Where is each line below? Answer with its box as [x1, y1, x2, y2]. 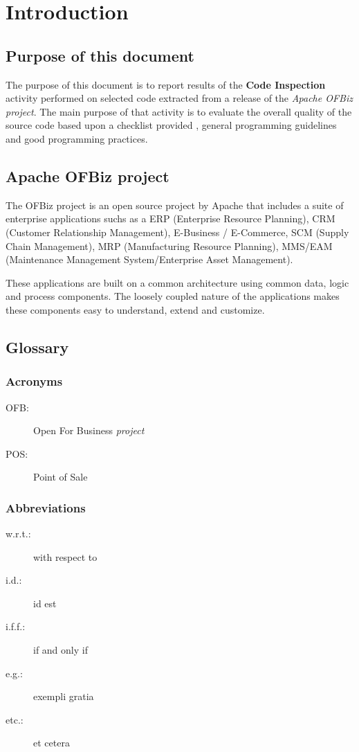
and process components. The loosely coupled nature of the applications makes [6, 289, 340, 303]
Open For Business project [33, 423, 145, 438]
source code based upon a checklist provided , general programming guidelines [6, 118, 337, 132]
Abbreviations [6, 499, 86, 516]
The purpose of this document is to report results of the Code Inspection [6, 77, 326, 91]
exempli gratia [33, 689, 94, 704]
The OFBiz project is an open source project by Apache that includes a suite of [6, 197, 344, 212]
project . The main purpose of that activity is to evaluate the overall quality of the [6, 104, 352, 118]
